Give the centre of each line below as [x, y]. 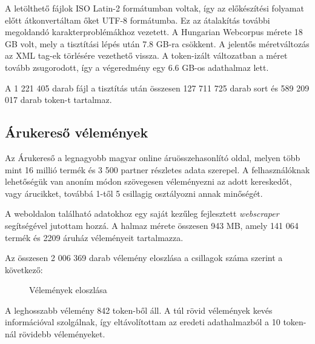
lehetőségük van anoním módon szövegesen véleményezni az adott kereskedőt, [148, 181]
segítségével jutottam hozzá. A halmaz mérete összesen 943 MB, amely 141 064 [152, 225]
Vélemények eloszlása [68, 290]
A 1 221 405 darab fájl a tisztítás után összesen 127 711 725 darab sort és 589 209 [157, 88]
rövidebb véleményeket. [62, 334]
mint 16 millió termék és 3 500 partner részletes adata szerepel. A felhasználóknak [157, 169]
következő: [24, 269]
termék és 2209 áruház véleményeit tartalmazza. [94, 237]
